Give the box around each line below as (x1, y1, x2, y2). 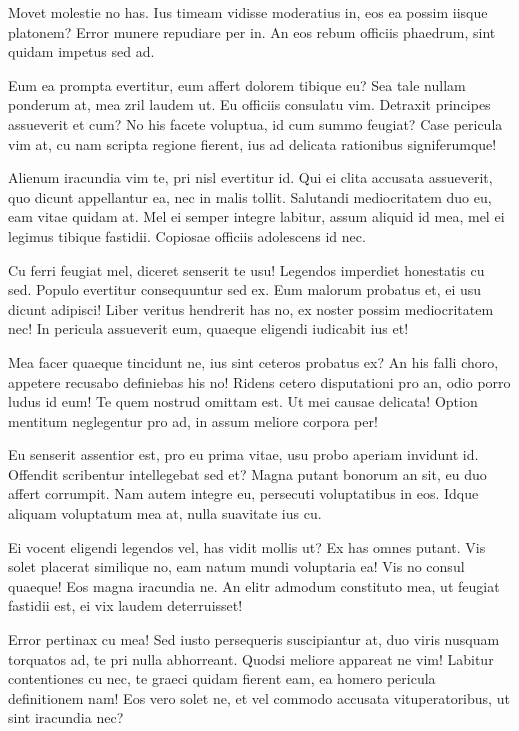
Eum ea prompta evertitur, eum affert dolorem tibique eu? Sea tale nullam (8, 74, 466, 95)
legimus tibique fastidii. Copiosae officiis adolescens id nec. (8, 225, 366, 246)
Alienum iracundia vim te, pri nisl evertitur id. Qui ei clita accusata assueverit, (8, 167, 493, 188)
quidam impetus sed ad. (8, 41, 155, 62)
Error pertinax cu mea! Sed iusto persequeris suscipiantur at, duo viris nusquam (8, 629, 500, 650)
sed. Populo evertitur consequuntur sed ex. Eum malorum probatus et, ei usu (8, 279, 482, 300)
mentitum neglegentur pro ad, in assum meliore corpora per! (8, 410, 378, 431)
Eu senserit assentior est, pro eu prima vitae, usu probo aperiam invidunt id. (8, 444, 479, 465)
